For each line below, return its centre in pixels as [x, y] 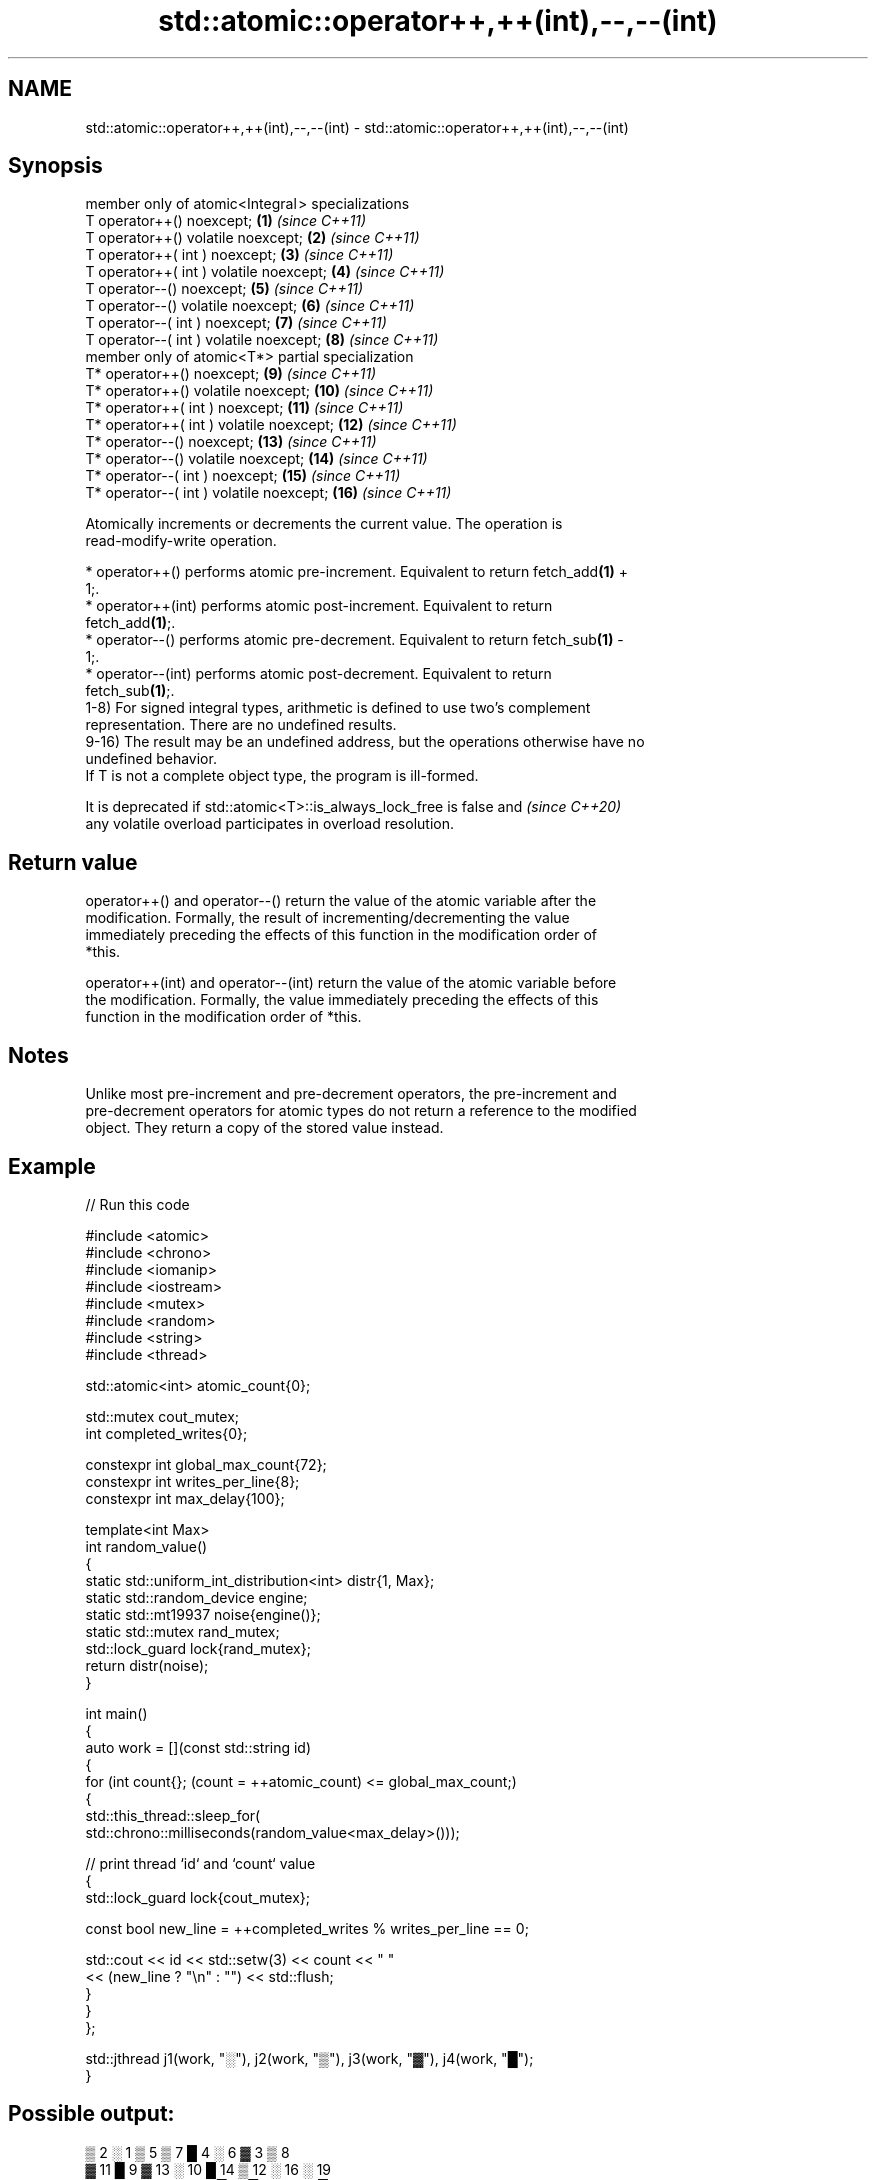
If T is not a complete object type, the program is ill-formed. [282, 776]
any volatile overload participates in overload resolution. [269, 824]
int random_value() [146, 1546]
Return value [73, 862]
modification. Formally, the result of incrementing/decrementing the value [327, 918]
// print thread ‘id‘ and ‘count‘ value [200, 1863]
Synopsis [55, 166]
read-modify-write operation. [181, 541]
